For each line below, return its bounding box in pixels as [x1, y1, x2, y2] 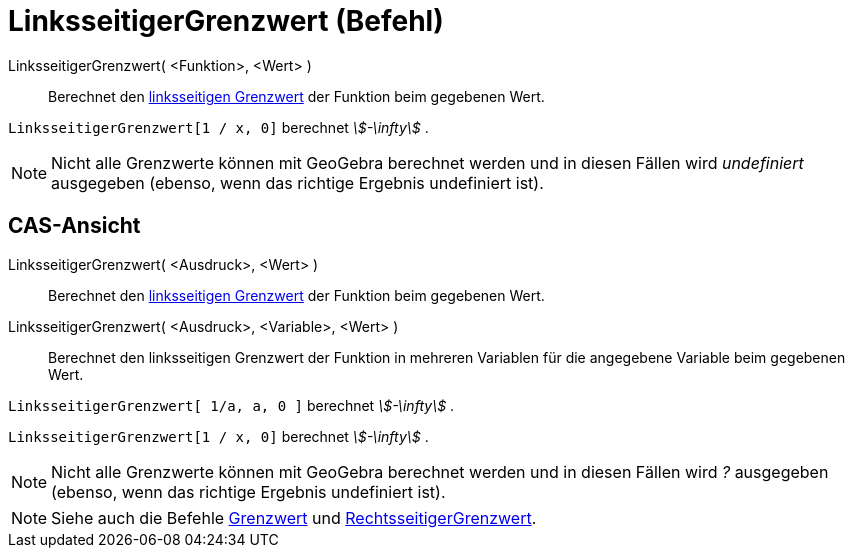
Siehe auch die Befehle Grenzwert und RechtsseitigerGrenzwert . [51, 507, 537, 528]
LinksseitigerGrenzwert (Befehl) [8, 4, 444, 38]
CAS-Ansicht [8, 213, 141, 239]
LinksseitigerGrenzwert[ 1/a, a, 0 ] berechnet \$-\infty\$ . [8, 396, 455, 414]
